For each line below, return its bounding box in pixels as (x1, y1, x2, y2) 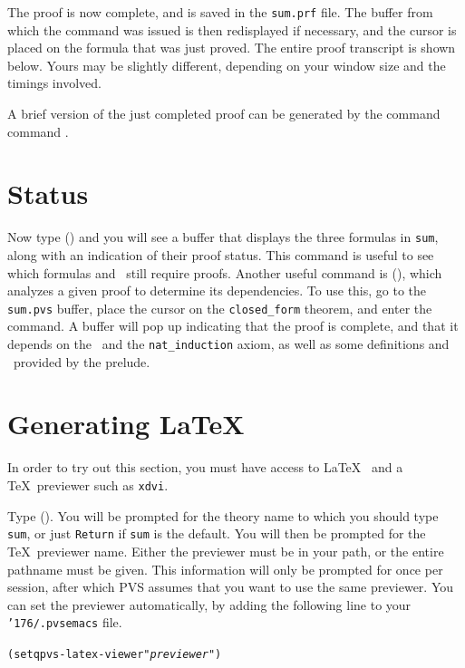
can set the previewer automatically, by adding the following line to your (7, 595, 412, 614)
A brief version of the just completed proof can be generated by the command (7, 104, 441, 123)
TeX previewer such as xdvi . (7, 476, 169, 494)
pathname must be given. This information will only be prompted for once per (7, 559, 443, 578)
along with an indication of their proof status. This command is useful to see (7, 246, 434, 264)
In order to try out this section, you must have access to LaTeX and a (7, 458, 403, 477)
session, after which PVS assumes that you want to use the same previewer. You (7, 577, 454, 596)
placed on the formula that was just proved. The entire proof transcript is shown (7, 38, 456, 57)
